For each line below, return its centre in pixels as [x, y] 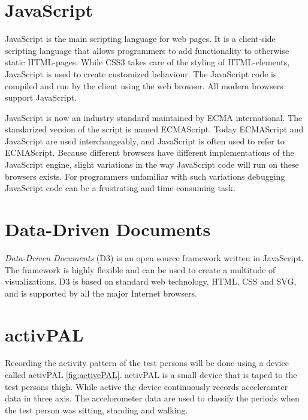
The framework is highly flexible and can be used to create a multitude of [140, 269]
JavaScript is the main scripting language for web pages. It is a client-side [140, 39]
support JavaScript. [41, 97]
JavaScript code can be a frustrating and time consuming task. [120, 188]
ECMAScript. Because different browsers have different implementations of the [150, 152]
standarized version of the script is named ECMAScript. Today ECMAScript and [154, 129]
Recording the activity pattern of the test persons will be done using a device [147, 363]
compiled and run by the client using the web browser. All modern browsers [144, 85]
